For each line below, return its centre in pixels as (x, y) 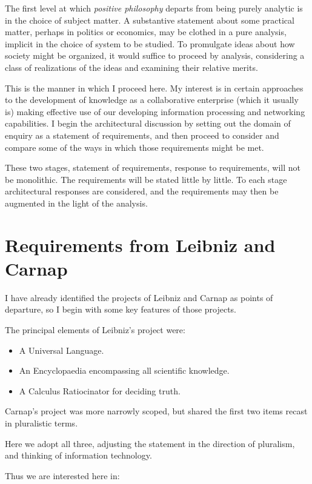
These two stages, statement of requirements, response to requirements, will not (153, 167)
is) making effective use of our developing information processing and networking (155, 111)
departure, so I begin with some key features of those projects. (121, 309)
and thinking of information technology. (78, 455)
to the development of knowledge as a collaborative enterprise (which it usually (152, 100)
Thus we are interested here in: (62, 475)
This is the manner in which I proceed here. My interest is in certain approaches (154, 88)
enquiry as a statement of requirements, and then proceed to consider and (142, 135)
